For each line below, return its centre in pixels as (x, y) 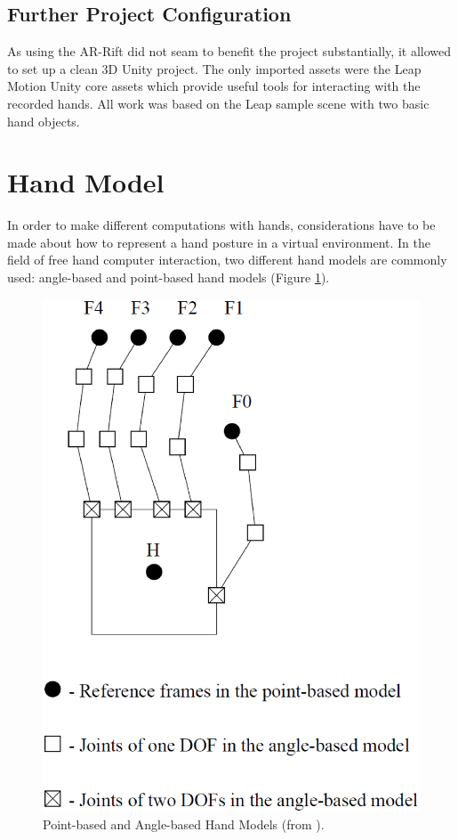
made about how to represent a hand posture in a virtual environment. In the (219, 242)
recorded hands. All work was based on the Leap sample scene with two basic (218, 103)
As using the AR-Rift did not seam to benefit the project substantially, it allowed (229, 51)
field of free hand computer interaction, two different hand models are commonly (227, 260)
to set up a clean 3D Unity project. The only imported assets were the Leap (214, 68)
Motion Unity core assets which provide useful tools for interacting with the (214, 86)
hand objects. (44, 121)
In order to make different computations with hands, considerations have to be (221, 225)
